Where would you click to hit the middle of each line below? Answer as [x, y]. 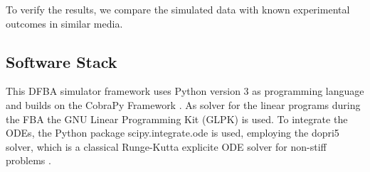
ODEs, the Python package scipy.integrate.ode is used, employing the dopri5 [173, 133]
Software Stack [62, 61]
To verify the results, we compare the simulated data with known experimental [178, 9]
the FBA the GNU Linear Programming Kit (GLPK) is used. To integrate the [177, 119]
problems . [28, 160]
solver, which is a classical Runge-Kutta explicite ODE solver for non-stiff [166, 146]
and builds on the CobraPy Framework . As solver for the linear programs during [183, 104]
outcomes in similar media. [64, 23]
